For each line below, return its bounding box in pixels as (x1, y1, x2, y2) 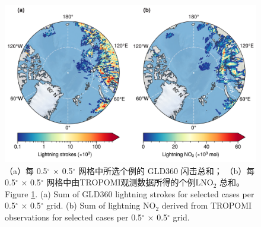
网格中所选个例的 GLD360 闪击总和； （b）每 (78, 164, 255, 176)
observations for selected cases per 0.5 (5, 210, 142, 223)
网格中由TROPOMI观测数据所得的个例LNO (46, 176, 214, 188)
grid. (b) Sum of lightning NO (46, 199, 156, 212)
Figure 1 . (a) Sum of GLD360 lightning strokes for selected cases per (5, 187, 254, 200)
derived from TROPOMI (161, 199, 252, 212)
